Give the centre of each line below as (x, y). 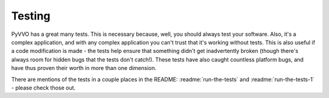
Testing (31, 16)
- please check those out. (44, 88)
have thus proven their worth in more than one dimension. (84, 68)
